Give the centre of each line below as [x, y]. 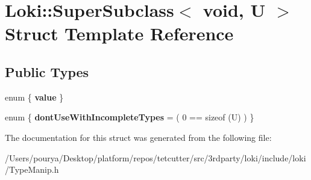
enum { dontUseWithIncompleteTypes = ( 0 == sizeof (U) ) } [130, 117]
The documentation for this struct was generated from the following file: [138, 137]
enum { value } [34, 97]
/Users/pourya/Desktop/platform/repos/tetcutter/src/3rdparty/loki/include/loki [155, 157]
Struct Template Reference [119, 33]
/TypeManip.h [32, 169]
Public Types [47, 71]
